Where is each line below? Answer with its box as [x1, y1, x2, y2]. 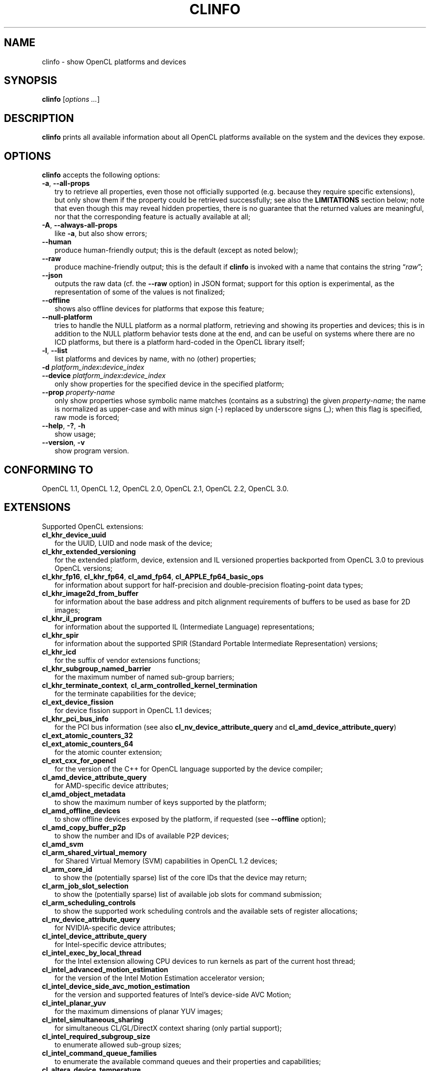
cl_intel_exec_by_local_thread [42, 948, 142, 957]
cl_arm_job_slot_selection [42, 881, 129, 890]
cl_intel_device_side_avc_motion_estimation [42, 982, 190, 990]
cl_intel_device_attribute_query [42, 931, 147, 940]
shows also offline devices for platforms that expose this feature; [54, 304, 264, 313]
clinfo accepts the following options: [42, 171, 160, 179]
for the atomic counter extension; [54, 747, 162, 756]
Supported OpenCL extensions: [42, 522, 144, 531]
